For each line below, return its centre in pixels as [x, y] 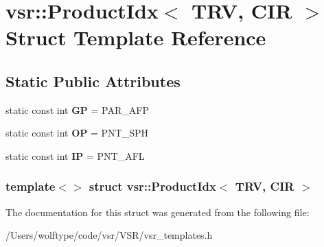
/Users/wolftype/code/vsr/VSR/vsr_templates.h [109, 235]
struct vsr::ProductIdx [152, 186]
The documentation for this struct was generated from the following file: [158, 212]
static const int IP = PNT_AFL [75, 155]
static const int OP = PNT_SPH [77, 133]
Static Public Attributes [93, 81]
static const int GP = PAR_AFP [77, 109]
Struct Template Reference [136, 37]
